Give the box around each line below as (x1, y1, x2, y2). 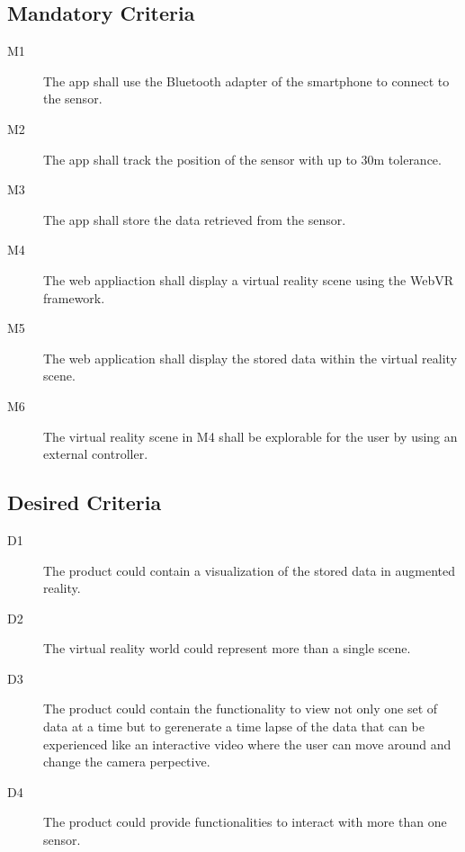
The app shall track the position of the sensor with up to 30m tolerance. (43, 149, 442, 168)
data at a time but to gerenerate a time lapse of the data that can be (43, 717, 425, 736)
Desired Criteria (7, 489, 162, 516)
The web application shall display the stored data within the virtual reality (43, 348, 458, 367)
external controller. (43, 444, 148, 463)
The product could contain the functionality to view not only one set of (43, 699, 438, 718)
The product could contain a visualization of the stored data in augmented (43, 561, 455, 579)
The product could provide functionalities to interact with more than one (43, 812, 447, 831)
